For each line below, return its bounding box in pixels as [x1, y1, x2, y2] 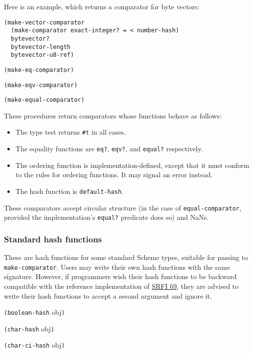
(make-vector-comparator [4, 19, 85, 26]
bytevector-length [11, 43, 71, 50]
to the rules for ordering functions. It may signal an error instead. [15, 169, 213, 180]
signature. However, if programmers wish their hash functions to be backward [4, 271, 237, 282]
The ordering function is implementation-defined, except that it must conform [15, 160, 250, 170]
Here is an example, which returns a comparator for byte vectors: [4, 1, 200, 11]
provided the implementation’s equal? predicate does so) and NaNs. [4, 212, 209, 222]
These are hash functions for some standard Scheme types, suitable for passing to [4, 252, 248, 262]
